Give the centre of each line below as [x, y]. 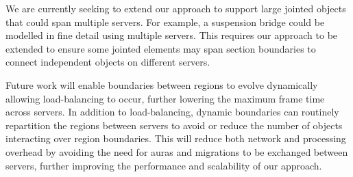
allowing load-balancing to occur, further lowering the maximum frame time [165, 98]
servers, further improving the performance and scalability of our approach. [164, 165]
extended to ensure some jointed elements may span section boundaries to [161, 48]
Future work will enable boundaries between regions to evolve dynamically [162, 84]
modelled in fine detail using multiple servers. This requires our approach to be [172, 35]
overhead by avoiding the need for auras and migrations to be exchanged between [177, 151]
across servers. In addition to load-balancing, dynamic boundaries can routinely [172, 112]
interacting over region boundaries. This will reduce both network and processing [176, 138]
